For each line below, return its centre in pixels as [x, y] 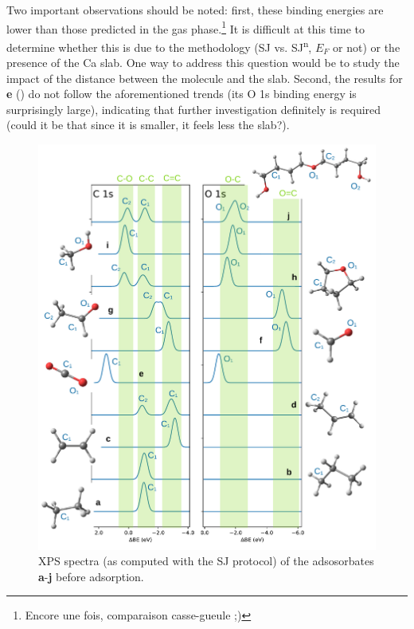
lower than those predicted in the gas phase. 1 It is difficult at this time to [186, 27]
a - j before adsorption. [91, 576]
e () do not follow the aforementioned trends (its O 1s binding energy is [182, 94]
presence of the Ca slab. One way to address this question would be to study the [203, 63]
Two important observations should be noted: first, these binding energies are [195, 10]
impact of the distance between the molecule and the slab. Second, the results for [205, 78]
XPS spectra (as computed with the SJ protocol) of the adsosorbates [206, 561]
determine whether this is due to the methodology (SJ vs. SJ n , [159, 45]
